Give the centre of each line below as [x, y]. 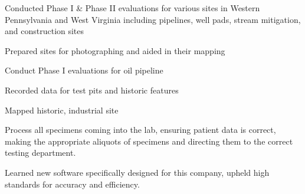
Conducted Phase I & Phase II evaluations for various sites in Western [132, 8]
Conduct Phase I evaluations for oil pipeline [84, 70]
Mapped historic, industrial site [62, 110]
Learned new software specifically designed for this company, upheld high [137, 172]
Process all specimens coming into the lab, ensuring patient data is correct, [140, 130]
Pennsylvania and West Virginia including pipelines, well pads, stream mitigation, [153, 19]
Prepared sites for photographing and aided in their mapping [115, 50]
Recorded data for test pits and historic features [92, 90]
